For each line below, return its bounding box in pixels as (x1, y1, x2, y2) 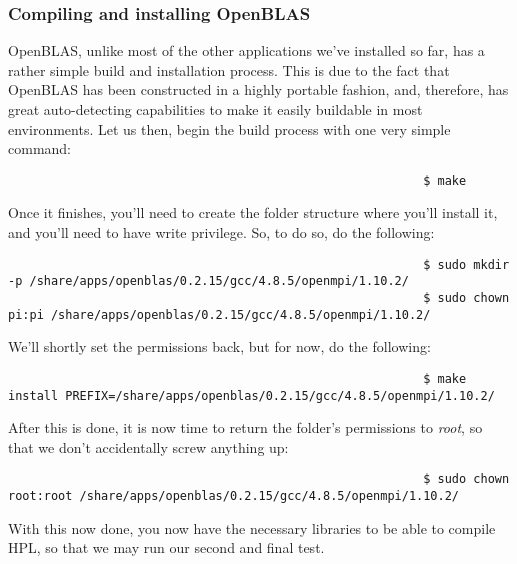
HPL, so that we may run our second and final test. (8, 537, 325, 558)
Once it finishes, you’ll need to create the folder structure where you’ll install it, (8, 202, 498, 223)
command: (8, 138, 71, 159)
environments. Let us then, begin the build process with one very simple (8, 118, 451, 139)
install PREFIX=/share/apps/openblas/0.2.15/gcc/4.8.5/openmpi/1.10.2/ (8, 388, 495, 403)
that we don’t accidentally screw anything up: (8, 436, 289, 457)
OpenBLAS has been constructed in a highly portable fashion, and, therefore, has (8, 79, 509, 100)
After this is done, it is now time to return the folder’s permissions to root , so (8, 417, 483, 438)
